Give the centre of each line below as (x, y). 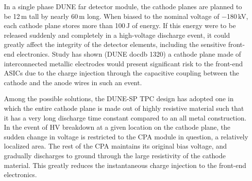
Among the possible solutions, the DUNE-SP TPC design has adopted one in (119, 98)
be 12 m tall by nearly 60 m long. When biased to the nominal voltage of (112, 16)
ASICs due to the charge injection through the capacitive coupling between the (122, 73)
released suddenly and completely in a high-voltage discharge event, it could (117, 35)
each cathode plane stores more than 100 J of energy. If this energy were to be (120, 25)
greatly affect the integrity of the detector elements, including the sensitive (115, 44)
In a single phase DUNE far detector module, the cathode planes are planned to (123, 6)
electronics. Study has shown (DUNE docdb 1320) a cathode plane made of (129, 53)
